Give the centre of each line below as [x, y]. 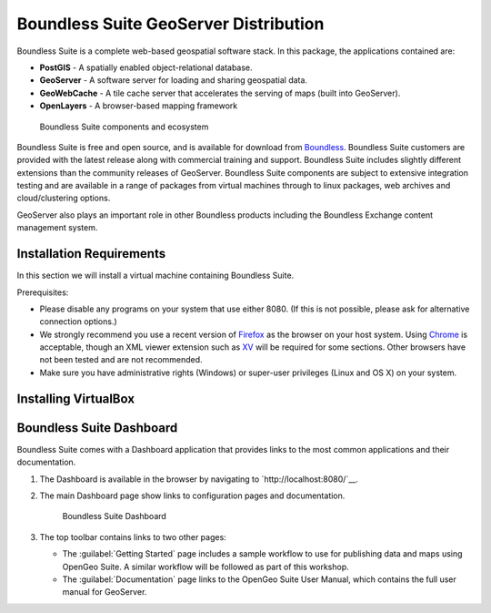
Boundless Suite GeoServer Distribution [170, 24]
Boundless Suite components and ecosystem [124, 127]
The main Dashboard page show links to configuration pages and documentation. [192, 496]
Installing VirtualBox [76, 398]
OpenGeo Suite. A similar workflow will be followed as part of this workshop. [205, 567]
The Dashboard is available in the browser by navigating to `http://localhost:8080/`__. [199, 479]
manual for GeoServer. [105, 592]
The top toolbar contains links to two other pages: [133, 536]
